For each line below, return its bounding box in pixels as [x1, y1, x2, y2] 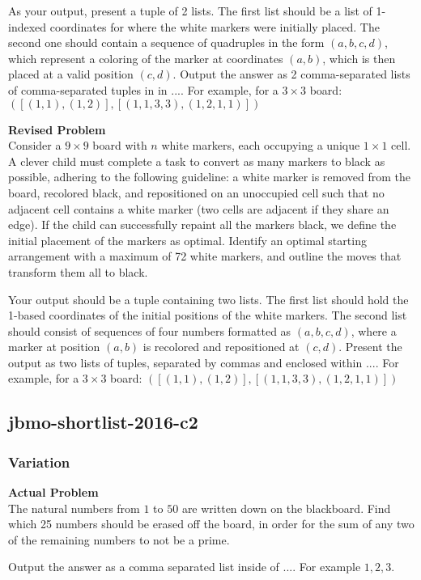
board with [92, 137, 147, 154]
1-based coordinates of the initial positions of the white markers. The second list [8, 307, 407, 324]
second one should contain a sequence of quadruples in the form [8, 34, 325, 51]
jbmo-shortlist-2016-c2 [8, 409, 198, 434]
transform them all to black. [8, 263, 148, 280]
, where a [351, 322, 397, 339]
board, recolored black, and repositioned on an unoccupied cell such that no [8, 184, 385, 201]
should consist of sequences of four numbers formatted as [8, 322, 291, 339]
